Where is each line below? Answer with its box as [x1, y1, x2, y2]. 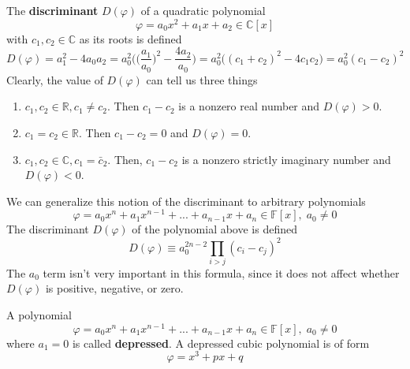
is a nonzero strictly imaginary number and [181, 151, 391, 167]
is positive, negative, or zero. [45, 280, 184, 296]
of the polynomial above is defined [132, 221, 297, 237]
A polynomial [6, 307, 72, 323]
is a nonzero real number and [178, 98, 320, 114]
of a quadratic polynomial [140, 2, 266, 18]
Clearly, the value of [6, 71, 103, 88]
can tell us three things [146, 71, 258, 88]
